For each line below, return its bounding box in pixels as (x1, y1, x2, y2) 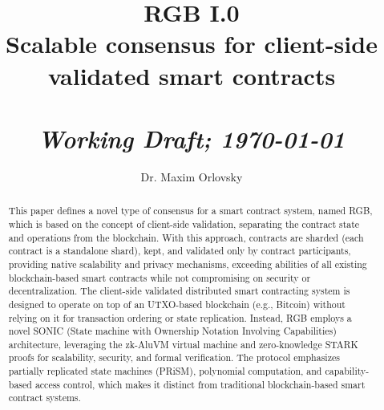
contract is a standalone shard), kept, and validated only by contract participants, (8, 244, 351, 258)
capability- (325, 364, 370, 378)
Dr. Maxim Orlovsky (140, 168, 243, 185)
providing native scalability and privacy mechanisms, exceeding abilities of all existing (8, 257, 367, 270)
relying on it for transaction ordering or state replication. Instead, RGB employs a (8, 311, 352, 324)
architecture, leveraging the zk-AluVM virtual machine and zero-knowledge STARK (8, 337, 358, 351)
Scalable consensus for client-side (6, 27, 378, 60)
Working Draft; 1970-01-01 (38, 121, 346, 155)
